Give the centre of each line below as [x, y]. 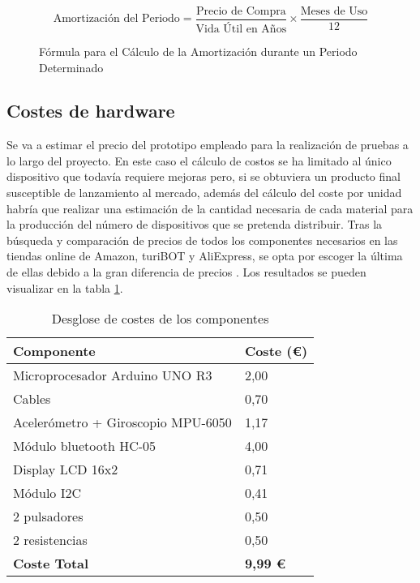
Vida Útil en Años [241, 29]
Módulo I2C [47, 493]
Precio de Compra [241, 11]
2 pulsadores [48, 517]
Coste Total [51, 564]
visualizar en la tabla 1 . [65, 287]
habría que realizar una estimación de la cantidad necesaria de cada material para [210, 208]
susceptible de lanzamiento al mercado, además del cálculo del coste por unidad [204, 193]
